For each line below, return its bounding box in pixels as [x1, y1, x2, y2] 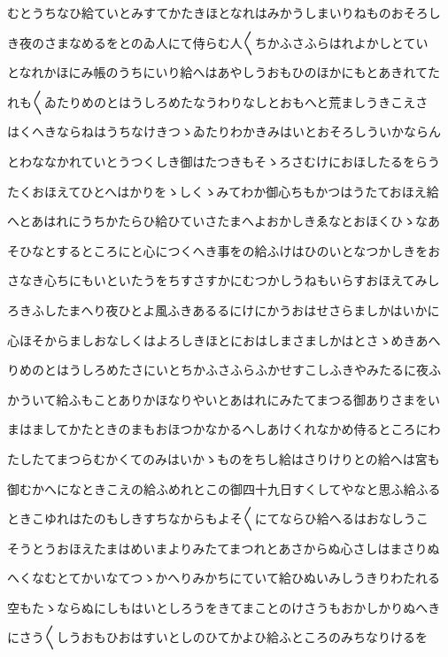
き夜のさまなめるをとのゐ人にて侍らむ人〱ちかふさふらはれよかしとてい [7, 33, 429, 51]
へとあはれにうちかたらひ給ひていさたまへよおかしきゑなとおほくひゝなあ [7, 212, 440, 230]
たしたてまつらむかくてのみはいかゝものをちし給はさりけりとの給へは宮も [7, 449, 440, 468]
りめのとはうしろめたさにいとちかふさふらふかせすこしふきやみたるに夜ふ [7, 360, 441, 379]
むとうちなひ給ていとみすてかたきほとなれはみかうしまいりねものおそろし [7, 4, 441, 21]
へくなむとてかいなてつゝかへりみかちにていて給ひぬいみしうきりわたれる [7, 568, 440, 587]
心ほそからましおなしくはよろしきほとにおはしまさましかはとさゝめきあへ [7, 330, 441, 349]
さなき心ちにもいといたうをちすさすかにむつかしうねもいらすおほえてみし [7, 271, 440, 290]
